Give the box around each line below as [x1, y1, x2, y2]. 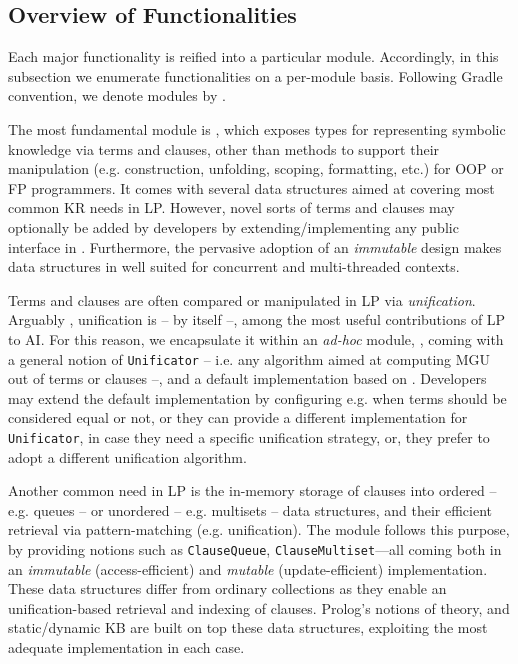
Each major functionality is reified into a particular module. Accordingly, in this [8, 46, 499, 67]
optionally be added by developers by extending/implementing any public [8, 216, 459, 237]
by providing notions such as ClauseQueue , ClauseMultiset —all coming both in [8, 538, 502, 559]
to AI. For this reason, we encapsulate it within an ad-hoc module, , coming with [8, 328, 504, 349]
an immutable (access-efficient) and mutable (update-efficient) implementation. [8, 558, 488, 579]
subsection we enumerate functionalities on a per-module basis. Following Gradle [8, 65, 503, 86]
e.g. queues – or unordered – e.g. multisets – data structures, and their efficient [8, 499, 492, 520]
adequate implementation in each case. [8, 637, 245, 658]
